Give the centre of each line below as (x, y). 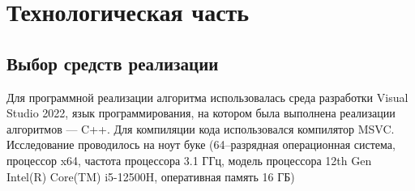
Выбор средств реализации (113, 63)
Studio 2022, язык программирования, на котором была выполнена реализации (201, 113)
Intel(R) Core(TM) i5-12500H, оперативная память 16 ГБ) (151, 176)
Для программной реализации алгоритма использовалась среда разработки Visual (207, 97)
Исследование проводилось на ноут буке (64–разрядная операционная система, (201, 144)
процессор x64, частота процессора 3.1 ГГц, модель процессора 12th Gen (189, 160)
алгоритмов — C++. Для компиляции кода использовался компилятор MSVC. (201, 128)
